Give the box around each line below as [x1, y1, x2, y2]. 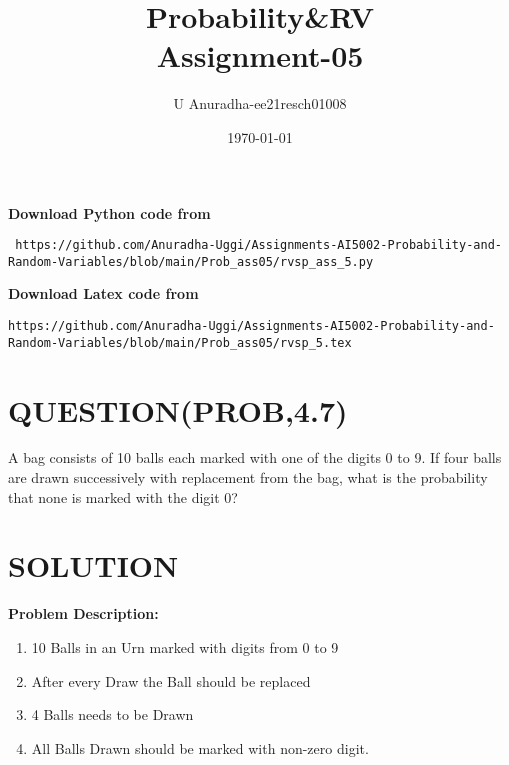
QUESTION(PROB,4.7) [8, 389, 348, 430]
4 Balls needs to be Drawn [31, 704, 194, 725]
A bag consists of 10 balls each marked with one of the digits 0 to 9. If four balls [8, 447, 502, 468]
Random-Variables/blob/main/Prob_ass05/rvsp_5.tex [8, 335, 352, 350]
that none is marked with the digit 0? [8, 486, 238, 507]
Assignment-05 [156, 35, 364, 76]
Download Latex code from [8, 283, 199, 304]
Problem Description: [8, 603, 159, 624]
